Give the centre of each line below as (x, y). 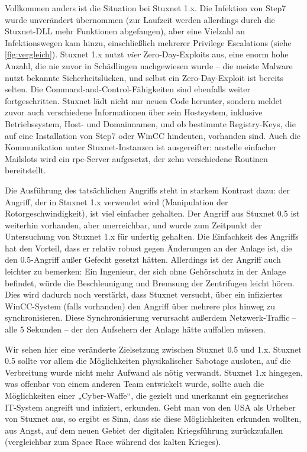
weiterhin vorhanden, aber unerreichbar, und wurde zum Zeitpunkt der (133, 225)
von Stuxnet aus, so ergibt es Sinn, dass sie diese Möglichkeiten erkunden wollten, (153, 419)
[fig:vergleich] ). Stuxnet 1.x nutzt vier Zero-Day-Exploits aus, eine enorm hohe (147, 54)
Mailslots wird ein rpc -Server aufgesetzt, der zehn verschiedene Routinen (136, 158)
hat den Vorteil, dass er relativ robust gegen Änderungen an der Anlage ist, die (148, 248)
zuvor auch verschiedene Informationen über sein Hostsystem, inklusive (134, 112)
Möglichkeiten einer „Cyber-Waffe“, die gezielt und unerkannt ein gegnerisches (147, 395)
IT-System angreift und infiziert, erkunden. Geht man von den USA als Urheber (150, 407)
